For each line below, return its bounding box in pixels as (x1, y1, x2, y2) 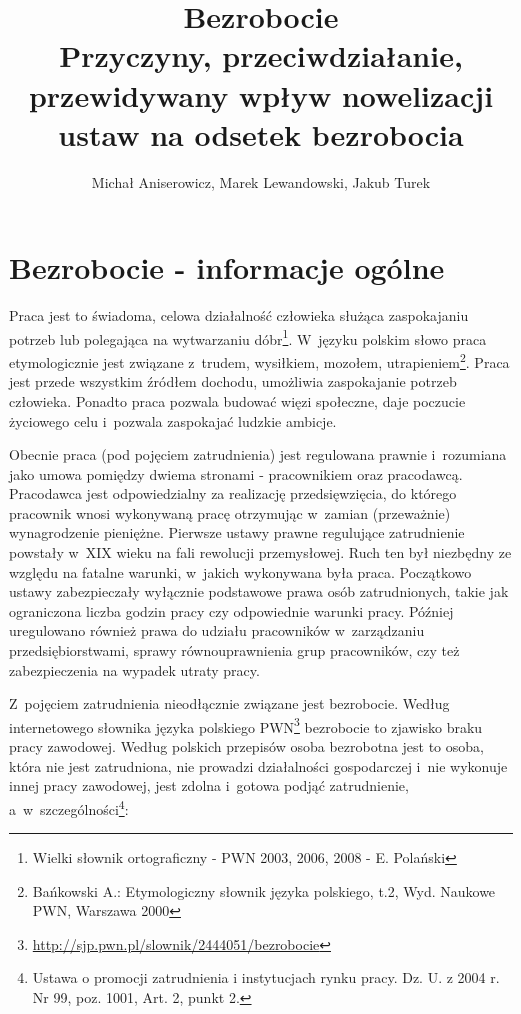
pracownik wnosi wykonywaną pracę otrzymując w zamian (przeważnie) (9, 502, 451, 523)
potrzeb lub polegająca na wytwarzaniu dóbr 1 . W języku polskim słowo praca (9, 325, 487, 349)
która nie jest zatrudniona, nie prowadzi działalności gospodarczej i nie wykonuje (9, 755, 508, 776)
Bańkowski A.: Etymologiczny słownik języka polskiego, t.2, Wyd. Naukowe (32, 880, 496, 901)
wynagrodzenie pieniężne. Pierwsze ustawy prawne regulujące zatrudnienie (9, 522, 465, 543)
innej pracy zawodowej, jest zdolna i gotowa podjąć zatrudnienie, (9, 775, 409, 796)
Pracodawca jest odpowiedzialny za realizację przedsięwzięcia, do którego (9, 483, 457, 504)
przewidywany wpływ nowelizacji (28, 74, 494, 115)
